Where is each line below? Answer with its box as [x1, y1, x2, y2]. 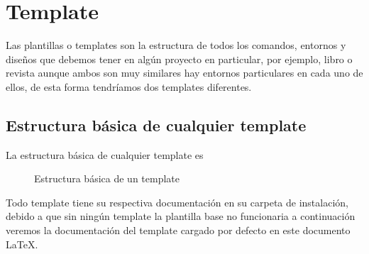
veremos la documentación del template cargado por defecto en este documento [6, 223, 351, 238]
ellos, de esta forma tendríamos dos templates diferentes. [6, 79, 252, 94]
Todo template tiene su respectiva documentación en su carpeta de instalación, [6, 194, 348, 209]
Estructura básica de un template [34, 171, 180, 186]
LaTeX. [6, 236, 38, 251]
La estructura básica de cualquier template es [6, 147, 204, 162]
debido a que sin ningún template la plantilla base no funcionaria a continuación [6, 209, 356, 223]
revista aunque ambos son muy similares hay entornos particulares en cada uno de [6, 65, 363, 80]
